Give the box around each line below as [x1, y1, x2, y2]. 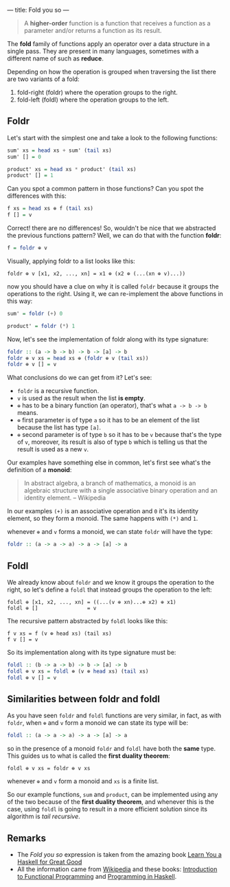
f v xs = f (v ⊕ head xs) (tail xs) [7, 630, 112, 637]
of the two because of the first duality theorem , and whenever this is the [7, 798, 214, 806]
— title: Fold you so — [7, 6, 69, 14]
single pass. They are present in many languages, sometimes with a [7, 47, 199, 55]
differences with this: [7, 192, 67, 200]
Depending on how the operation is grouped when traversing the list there [7, 68, 216, 76]
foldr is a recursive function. [16, 387, 100, 395]
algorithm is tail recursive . [7, 812, 80, 820]
